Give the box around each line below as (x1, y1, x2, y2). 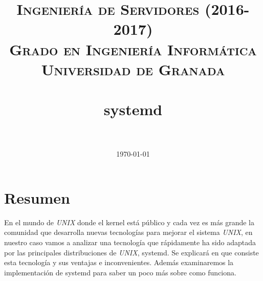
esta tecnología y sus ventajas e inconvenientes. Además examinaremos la (4, 257, 234, 268)
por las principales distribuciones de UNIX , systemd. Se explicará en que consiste (4, 247, 259, 257)
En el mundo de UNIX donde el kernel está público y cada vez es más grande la (4, 217, 254, 227)
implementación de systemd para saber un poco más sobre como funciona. (4, 267, 236, 277)
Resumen (4, 187, 70, 208)
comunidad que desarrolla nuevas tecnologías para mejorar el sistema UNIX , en (4, 227, 253, 237)
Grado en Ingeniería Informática (9, 38, 257, 59)
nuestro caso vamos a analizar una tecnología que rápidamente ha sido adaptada (4, 236, 256, 247)
